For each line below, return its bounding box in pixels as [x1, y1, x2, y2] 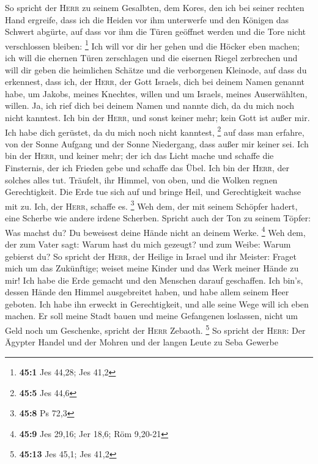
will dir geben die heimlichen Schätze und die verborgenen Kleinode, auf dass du [5, 63, 307, 76]
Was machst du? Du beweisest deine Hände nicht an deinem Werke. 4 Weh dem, [5, 224, 306, 238]
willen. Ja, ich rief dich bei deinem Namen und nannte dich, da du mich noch [5, 99, 295, 112]
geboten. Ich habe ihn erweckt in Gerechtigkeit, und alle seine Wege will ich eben [5, 297, 309, 310]
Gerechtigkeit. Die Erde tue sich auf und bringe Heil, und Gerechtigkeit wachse [5, 185, 301, 198]
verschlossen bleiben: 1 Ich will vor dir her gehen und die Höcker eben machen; [5, 37, 300, 52]
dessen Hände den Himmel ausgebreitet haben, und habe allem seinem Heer [5, 285, 289, 298]
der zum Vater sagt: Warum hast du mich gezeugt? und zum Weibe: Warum [5, 237, 291, 250]
